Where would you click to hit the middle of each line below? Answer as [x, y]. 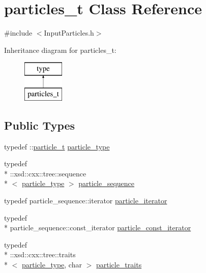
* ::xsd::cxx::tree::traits [40, 254]
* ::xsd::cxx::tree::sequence [45, 173]
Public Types [40, 125]
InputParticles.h [69, 33]
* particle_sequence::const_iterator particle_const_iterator [98, 227]
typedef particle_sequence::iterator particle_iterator [86, 201]
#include [18, 33]
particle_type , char [52, 265]
